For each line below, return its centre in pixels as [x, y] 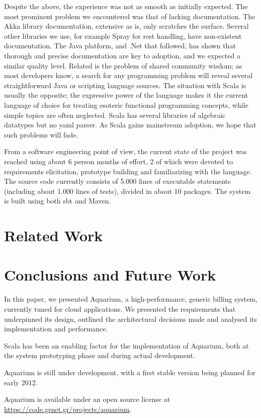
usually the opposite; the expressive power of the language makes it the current [126, 95]
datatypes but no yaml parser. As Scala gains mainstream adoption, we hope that [130, 125]
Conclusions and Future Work [110, 275]
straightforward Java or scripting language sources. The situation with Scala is [125, 85]
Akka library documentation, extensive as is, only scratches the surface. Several [126, 26]
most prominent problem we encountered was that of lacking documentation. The [130, 16]
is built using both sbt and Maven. [58, 201]
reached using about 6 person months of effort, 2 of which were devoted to [118, 161]
